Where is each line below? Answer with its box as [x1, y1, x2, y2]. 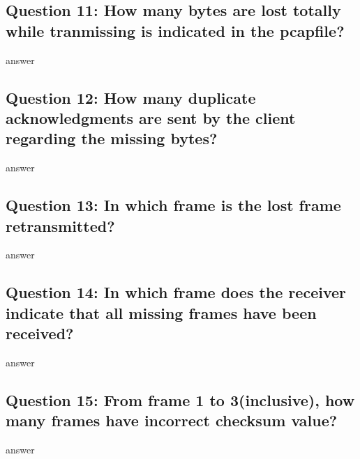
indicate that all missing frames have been [6, 302, 317, 323]
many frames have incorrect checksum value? [6, 410, 338, 431]
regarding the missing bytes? [6, 127, 218, 149]
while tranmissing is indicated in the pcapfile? [6, 20, 345, 41]
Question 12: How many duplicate [6, 86, 256, 108]
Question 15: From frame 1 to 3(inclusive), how [6, 389, 355, 410]
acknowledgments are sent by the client [6, 107, 296, 128]
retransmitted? [6, 215, 115, 236]
